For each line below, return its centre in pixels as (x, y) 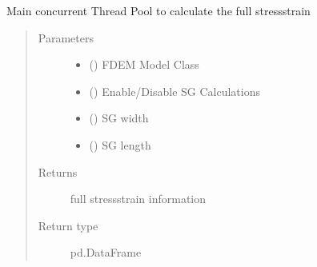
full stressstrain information (138, 199)
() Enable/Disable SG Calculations (175, 91)
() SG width (119, 118)
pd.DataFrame (106, 252)
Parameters (66, 37)
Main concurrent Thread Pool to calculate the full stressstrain (158, 10)
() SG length (120, 144)
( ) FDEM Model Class (144, 64)
